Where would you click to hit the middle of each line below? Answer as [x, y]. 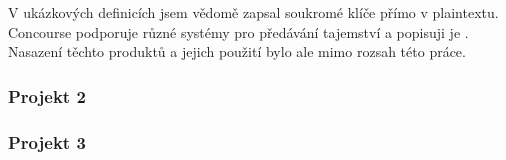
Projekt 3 [47, 141]
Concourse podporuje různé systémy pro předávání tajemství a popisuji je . [238, 31]
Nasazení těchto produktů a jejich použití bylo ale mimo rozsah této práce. [237, 51]
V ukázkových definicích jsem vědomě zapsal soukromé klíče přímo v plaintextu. [253, 12]
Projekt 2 [47, 95]
